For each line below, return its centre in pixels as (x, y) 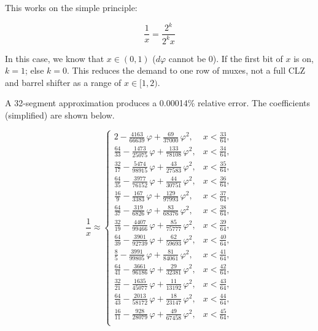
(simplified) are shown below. (60, 115)
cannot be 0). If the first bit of (226, 58)
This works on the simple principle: (71, 7)
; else (34, 70)
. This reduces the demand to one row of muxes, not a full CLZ (186, 70)
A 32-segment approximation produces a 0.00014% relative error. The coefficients (158, 103)
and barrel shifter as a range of (63, 82)
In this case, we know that (55, 58)
